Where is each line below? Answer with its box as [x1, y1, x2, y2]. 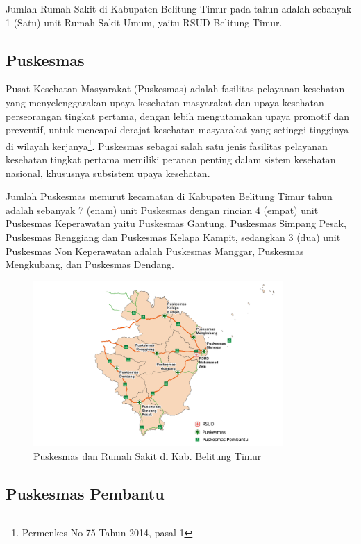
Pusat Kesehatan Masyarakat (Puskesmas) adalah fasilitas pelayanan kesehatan [6, 81, 345, 96]
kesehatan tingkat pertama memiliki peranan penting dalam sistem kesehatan [6, 152, 336, 167]
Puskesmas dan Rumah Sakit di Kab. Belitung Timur [33, 448, 262, 463]
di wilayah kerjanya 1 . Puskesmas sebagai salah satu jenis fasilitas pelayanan [6, 136, 328, 153]
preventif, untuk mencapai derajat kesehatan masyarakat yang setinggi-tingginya [6, 122, 349, 137]
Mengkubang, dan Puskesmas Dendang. [6, 257, 174, 272]
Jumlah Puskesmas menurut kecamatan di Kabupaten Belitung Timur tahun [6, 189, 333, 204]
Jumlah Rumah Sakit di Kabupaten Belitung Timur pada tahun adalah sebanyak [6, 1, 352, 15]
